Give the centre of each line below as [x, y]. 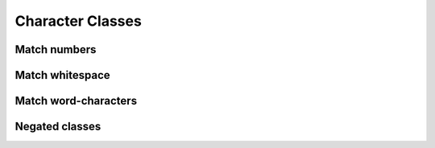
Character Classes [79, 21]
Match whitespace [62, 75]
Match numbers [56, 49]
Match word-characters [76, 101]
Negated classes [58, 127]
